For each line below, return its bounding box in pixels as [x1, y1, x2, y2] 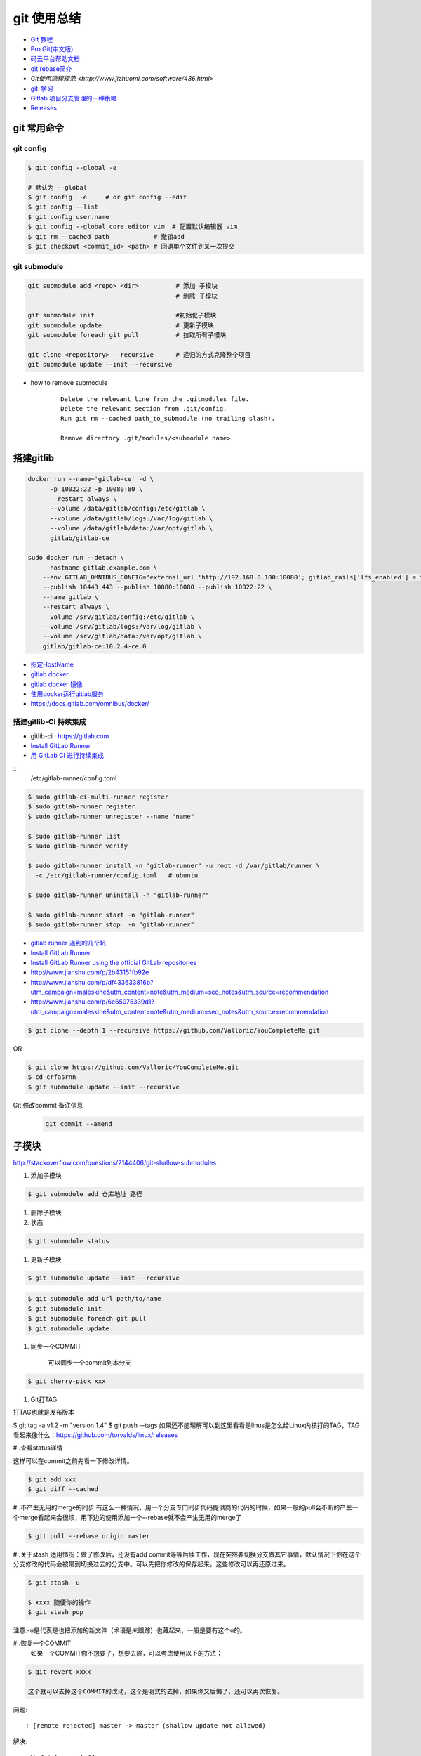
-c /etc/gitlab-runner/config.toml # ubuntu [35, 872, 199, 879]
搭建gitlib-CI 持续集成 [13, 717, 87, 727]
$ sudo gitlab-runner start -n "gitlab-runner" [27, 910, 194, 919]
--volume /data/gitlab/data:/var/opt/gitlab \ [50, 524, 213, 532]
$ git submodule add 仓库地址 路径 [27, 1191, 143, 1198]
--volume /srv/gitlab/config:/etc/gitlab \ [42, 612, 194, 621]
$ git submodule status [27, 1237, 110, 1245]
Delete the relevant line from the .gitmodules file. [60, 395, 249, 403]
